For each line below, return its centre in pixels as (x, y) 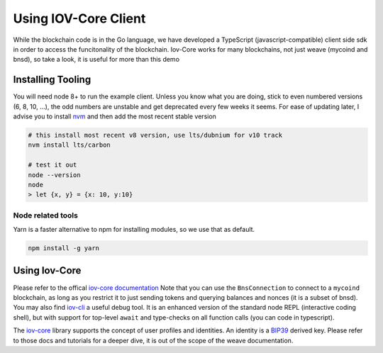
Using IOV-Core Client (79, 18)
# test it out (52, 165)
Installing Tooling (52, 80)
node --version (54, 175)
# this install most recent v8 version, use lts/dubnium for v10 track (155, 135)
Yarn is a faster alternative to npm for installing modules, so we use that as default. (134, 230)
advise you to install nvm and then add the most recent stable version (115, 116)
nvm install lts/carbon (70, 145)
